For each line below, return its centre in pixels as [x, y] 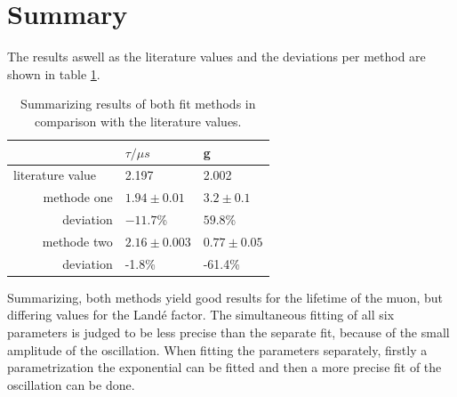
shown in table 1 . [54, 73]
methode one [78, 197]
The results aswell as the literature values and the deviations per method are [216, 57]
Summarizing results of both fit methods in [138, 104]
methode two [77, 241]
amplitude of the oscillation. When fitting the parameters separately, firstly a [217, 349]
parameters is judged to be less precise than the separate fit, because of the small [228, 332]
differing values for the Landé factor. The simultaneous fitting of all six [201, 315]
